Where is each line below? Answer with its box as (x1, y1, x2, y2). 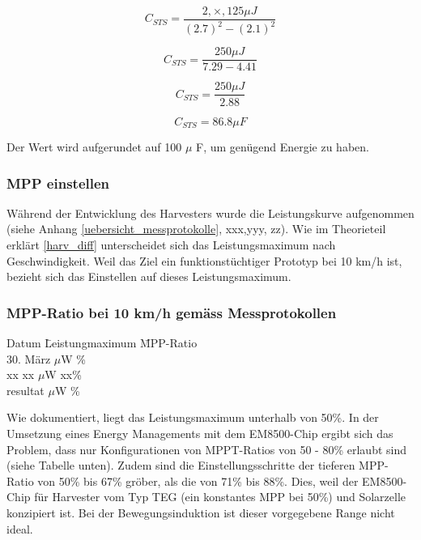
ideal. (6, 520, 33, 537)
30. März (6, 350, 51, 367)
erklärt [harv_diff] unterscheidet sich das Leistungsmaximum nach (6, 236, 336, 253)
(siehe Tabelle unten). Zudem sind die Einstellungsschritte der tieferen (6, 457, 355, 474)
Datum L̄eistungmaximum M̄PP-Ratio (6, 334, 198, 351)
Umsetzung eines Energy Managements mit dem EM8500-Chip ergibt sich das (6, 424, 393, 441)
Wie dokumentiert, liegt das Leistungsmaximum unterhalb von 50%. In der (6, 409, 379, 426)
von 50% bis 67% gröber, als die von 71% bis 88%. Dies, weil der (37, 472, 359, 489)
